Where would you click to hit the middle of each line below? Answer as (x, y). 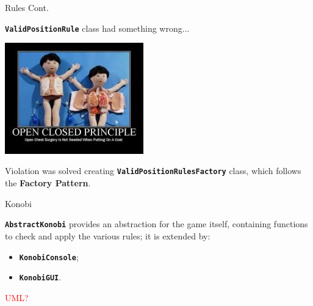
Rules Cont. (27, 7)
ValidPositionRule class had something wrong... (97, 28)
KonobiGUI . (40, 277)
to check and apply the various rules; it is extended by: (108, 235)
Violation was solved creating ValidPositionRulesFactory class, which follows (153, 171)
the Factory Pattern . (48, 183)
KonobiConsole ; (49, 256)
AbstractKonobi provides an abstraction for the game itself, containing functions (156, 224)
